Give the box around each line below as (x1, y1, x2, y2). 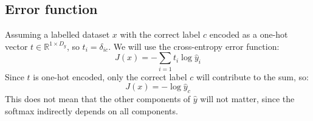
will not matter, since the (200, 92, 295, 105)
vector (5, 40, 28, 52)
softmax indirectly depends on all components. (5, 104, 178, 117)
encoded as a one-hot (209, 28, 288, 41)
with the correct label (120, 28, 201, 41)
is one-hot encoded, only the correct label (33, 70, 187, 83)
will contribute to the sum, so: (196, 70, 309, 83)
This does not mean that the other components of (5, 92, 191, 105)
